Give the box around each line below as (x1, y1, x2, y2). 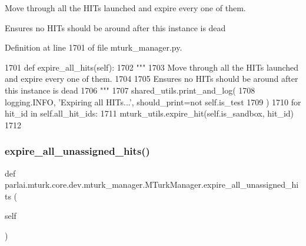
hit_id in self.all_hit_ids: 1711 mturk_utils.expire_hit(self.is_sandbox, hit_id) (5, 107, 294, 119)
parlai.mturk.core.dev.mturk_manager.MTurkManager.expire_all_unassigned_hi (5, 178, 299, 191)
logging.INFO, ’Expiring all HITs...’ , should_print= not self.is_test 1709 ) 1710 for (5, 95, 301, 108)
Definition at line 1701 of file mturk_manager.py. (5, 41, 182, 54)
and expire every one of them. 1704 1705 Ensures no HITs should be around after (5, 72, 298, 85)
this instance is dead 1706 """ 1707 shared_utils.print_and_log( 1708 (5, 84, 255, 96)
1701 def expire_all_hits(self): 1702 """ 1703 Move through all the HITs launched (5, 61, 299, 73)
